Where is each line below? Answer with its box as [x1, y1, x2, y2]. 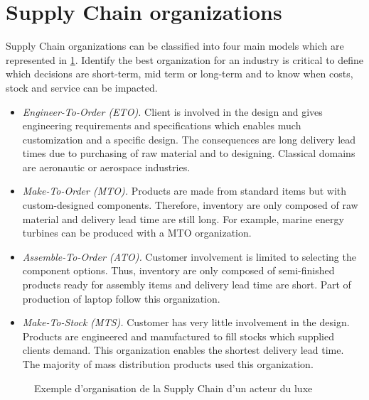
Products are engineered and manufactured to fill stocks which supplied [22, 328, 334, 343]
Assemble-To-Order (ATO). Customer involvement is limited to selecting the [22, 249, 356, 264]
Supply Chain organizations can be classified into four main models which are [6, 38, 344, 53]
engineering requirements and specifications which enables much [22, 118, 301, 133]
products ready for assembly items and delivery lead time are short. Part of [22, 277, 351, 292]
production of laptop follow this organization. [22, 291, 220, 306]
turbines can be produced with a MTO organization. [22, 225, 252, 240]
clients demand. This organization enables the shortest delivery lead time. [22, 342, 344, 357]
